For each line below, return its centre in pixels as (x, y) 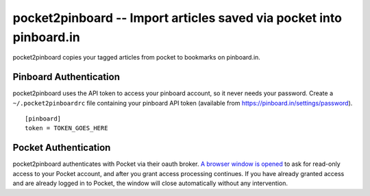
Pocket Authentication (62, 148)
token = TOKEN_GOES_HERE (66, 128)
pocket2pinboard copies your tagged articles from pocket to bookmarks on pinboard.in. (136, 58)
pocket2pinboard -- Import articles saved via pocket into (177, 18)
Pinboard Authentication (66, 77)
